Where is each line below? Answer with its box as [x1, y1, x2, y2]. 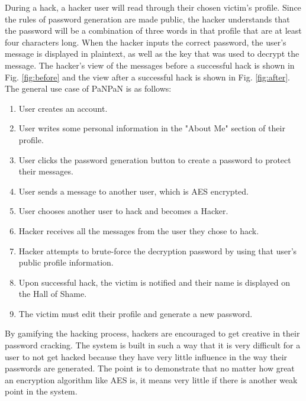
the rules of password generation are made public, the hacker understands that [5, 12, 290, 25]
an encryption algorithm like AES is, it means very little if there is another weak [5, 373, 298, 386]
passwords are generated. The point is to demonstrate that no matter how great [5, 362, 295, 374]
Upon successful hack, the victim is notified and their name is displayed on [18, 276, 291, 288]
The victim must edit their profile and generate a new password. [18, 307, 253, 319]
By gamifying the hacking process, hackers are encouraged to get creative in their [5, 327, 300, 339]
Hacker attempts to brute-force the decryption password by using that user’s [18, 244, 297, 257]
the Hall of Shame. [18, 287, 87, 300]
